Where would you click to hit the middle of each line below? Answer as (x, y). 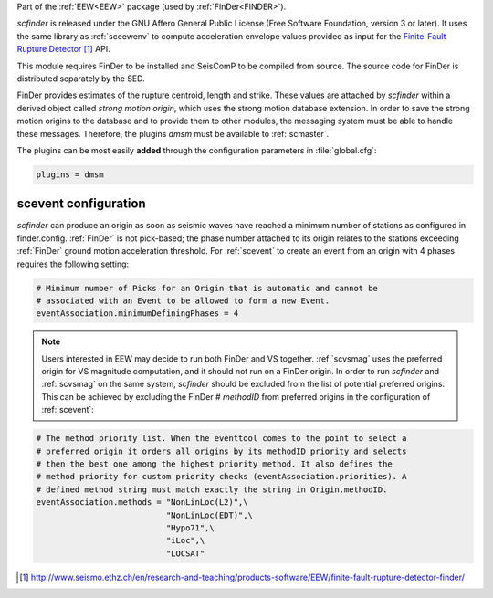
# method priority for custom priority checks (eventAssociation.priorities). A (221, 477)
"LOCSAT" (185, 553)
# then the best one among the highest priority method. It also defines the (214, 464)
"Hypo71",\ (190, 528)
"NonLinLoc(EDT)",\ (209, 515)
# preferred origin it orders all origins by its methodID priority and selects (221, 451)
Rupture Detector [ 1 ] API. (64, 49)
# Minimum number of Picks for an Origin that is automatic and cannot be (207, 288)
